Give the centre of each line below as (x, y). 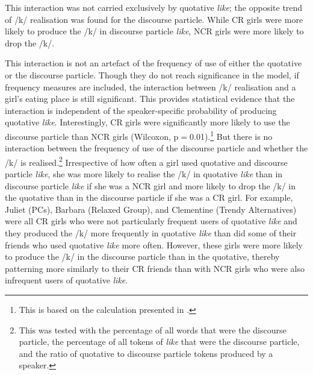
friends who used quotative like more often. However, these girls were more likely (154, 244)
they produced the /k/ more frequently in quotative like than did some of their (151, 233)
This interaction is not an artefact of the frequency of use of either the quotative (153, 63)
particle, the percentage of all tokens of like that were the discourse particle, (159, 342)
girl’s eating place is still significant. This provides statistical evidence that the (150, 99)
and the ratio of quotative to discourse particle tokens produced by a (146, 353)
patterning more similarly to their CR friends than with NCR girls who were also (155, 268)
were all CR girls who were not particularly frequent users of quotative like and (151, 221)
